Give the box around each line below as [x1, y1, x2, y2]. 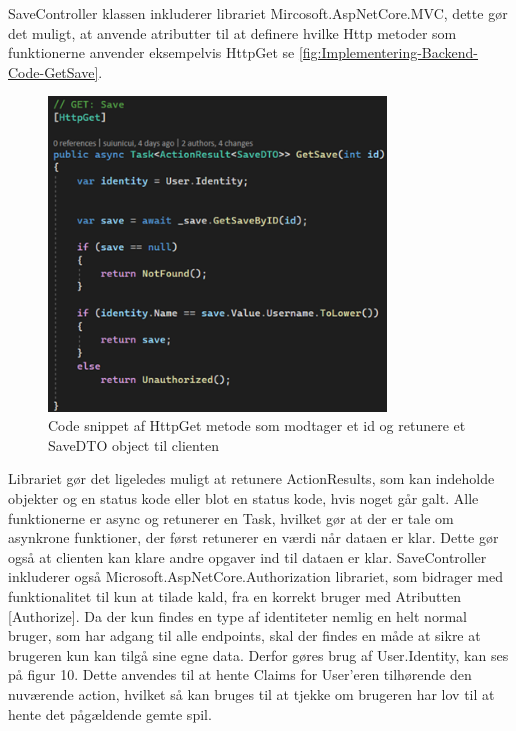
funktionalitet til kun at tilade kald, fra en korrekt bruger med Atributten [8, 585, 461, 606]
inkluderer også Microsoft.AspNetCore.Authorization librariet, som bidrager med [8, 566, 503, 587]
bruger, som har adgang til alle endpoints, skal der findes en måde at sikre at [8, 625, 481, 646]
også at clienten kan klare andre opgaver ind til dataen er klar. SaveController [8, 546, 487, 567]
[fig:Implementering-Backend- [298, 42, 479, 63]
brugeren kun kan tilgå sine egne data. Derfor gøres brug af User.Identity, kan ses [8, 644, 509, 665]
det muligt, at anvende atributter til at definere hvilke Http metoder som [8, 22, 457, 43]
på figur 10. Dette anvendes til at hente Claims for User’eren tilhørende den [8, 664, 472, 685]
